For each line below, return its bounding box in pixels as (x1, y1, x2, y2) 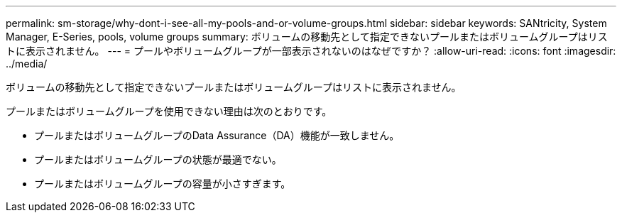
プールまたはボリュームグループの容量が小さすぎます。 (34, 178, 291, 190)
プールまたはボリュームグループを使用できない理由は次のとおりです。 (6, 105, 332, 117)
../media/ (6, 58, 48, 70)
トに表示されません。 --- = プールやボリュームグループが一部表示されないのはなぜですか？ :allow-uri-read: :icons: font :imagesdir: (6, 45, 616, 57)
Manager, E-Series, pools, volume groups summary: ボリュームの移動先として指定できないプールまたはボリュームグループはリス (6, 31, 608, 43)
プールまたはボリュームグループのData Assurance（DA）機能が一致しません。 (34, 129, 400, 141)
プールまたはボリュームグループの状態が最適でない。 (34, 153, 282, 165)
